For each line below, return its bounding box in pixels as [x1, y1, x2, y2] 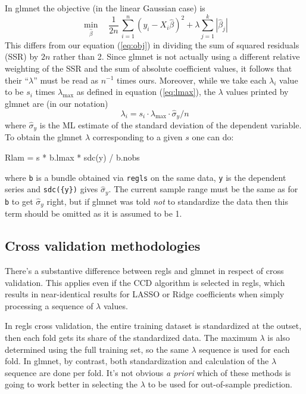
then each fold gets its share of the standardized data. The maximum [5, 331, 257, 343]
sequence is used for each [199, 343, 290, 355]
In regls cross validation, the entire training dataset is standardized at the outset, [5, 319, 302, 332]
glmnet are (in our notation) [5, 97, 108, 109]
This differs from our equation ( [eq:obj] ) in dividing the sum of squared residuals [5, 38, 299, 51]
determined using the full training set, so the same [5, 343, 189, 355]
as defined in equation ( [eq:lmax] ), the [76, 85, 216, 98]
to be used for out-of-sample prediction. [148, 378, 292, 390]
